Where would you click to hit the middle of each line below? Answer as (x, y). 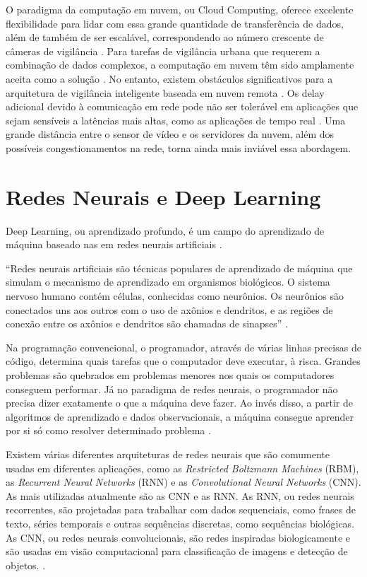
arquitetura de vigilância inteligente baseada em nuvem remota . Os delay (165, 92)
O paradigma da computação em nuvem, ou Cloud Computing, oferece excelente (180, 9)
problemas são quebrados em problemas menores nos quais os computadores (170, 375)
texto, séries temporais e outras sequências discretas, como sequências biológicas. (180, 523)
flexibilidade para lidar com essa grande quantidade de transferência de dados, (175, 23)
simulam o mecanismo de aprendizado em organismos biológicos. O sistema (168, 282)
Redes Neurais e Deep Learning (163, 196)
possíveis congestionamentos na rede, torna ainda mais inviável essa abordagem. (179, 147)
